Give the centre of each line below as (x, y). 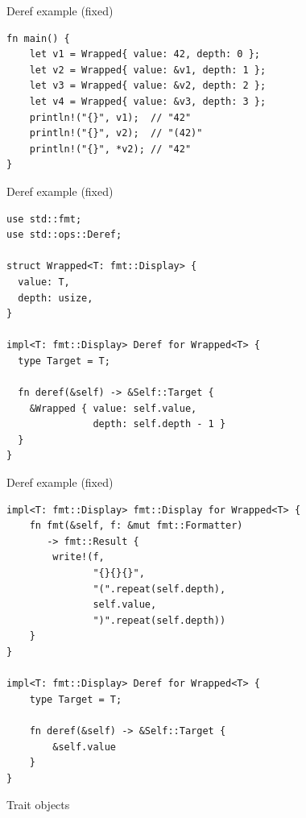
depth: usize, (56, 298)
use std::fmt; (44, 219)
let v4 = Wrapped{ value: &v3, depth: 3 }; (148, 101)
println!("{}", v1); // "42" (110, 117)
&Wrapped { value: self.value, (113, 408)
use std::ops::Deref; (64, 235)
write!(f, (79, 557)
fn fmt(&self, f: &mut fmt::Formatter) (136, 526)
